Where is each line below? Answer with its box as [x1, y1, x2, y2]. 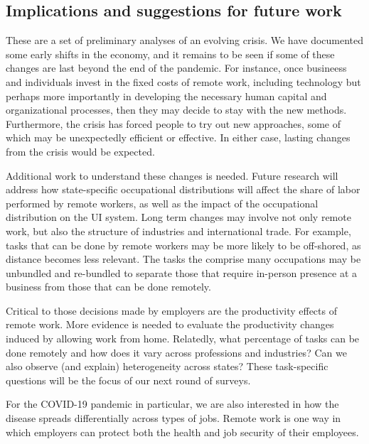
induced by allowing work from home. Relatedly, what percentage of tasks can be [6, 331, 360, 346]
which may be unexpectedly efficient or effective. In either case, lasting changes [6, 130, 351, 145]
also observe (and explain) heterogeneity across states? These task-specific [6, 359, 328, 374]
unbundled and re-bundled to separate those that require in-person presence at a [6, 265, 358, 280]
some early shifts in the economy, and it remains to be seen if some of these [6, 46, 335, 61]
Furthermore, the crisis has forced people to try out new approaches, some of [6, 116, 341, 131]
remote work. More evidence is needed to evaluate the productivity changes [6, 317, 334, 332]
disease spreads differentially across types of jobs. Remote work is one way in [6, 411, 341, 426]
